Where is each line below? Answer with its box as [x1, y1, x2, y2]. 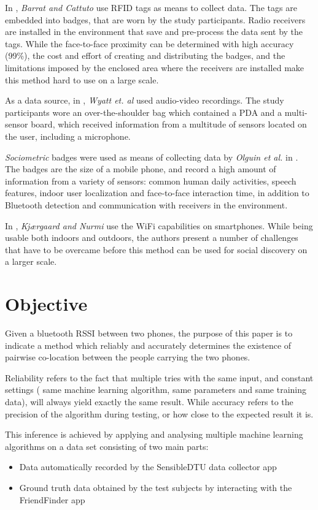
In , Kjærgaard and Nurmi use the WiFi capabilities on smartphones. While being [5, 219, 313, 232]
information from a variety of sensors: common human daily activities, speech [5, 174, 297, 187]
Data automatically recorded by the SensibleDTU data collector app [19, 460, 277, 473]
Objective [5, 291, 88, 316]
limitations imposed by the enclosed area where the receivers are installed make [5, 61, 304, 74]
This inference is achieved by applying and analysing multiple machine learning [5, 428, 303, 441]
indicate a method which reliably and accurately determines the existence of [5, 338, 292, 351]
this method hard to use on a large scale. [5, 73, 159, 86]
